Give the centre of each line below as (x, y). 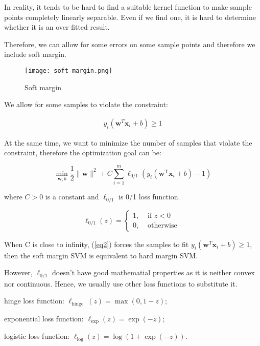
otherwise (162, 226)
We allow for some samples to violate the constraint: (86, 104)
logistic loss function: (37, 336)
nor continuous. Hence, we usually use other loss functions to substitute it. (121, 283)
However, (18, 272)
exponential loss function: (44, 318)
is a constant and (72, 197)
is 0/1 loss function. (149, 197)
